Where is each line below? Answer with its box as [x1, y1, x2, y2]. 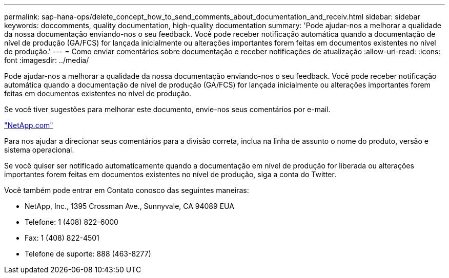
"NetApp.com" [4, 121, 53, 130]
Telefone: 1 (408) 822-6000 [25, 218, 118, 226]
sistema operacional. [4, 145, 74, 154]
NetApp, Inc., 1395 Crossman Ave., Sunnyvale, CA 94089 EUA [25, 202, 234, 210]
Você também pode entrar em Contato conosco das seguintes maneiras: [4, 186, 249, 195]
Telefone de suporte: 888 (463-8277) [25, 249, 151, 258]
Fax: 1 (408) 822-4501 [25, 233, 99, 242]
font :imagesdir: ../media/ [4, 56, 89, 65]
